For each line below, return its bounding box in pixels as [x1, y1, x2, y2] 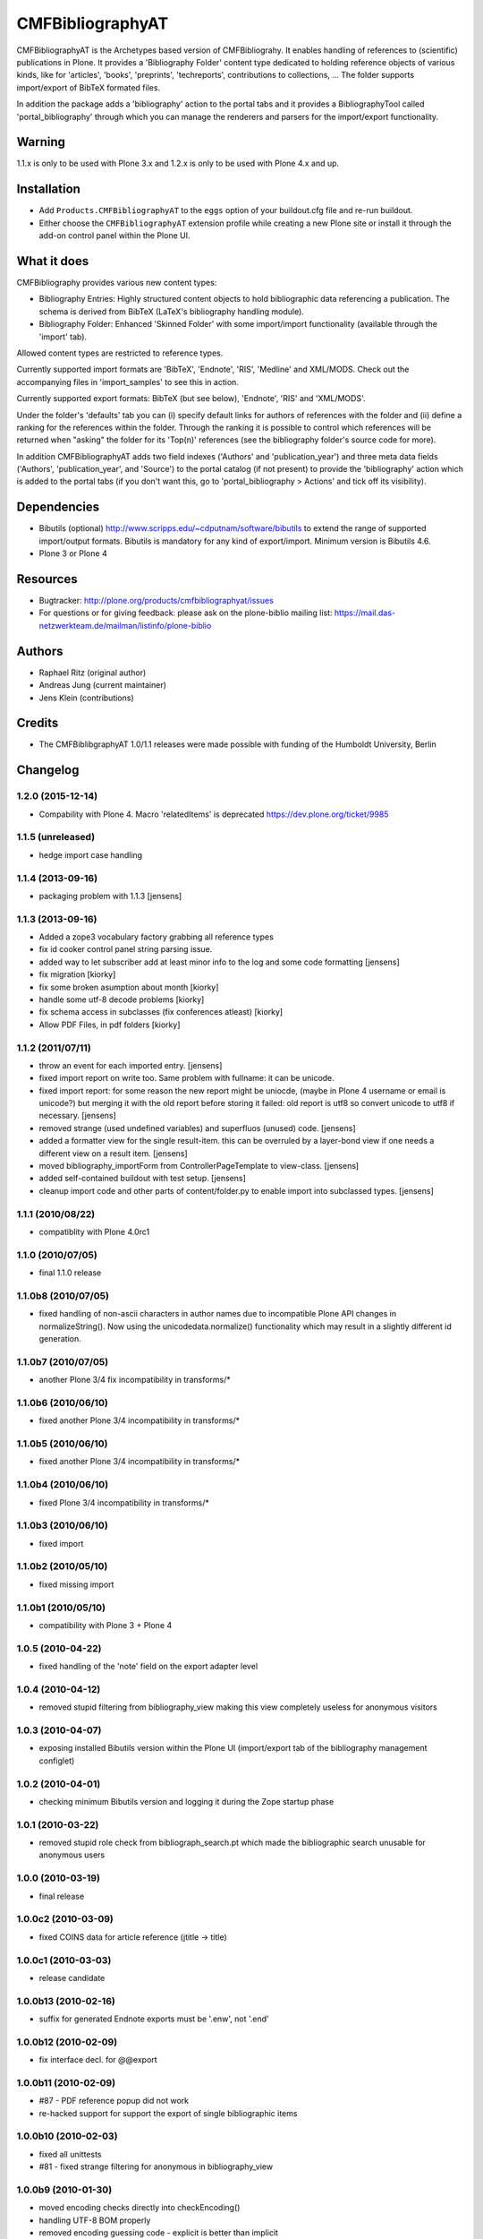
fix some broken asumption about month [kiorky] [38, 982, 219, 992]
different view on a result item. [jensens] [38, 1147, 188, 1159]
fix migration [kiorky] [38, 969, 116, 980]
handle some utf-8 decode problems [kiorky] [38, 994, 205, 1005]
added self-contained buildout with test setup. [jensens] [38, 1173, 246, 1184]
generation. [38, 1334, 81, 1343]
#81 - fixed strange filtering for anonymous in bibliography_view [38, 2161, 273, 2172]
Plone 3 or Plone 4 [38, 548, 107, 559]
